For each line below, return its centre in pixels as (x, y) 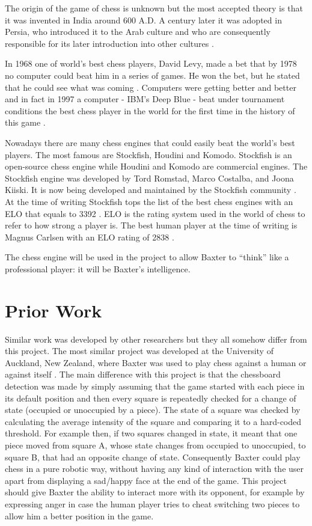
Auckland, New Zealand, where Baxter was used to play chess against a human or (156, 362)
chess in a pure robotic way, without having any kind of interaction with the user (154, 469)
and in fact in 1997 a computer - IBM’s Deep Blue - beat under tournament (145, 99)
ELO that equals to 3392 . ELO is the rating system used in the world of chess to (155, 213)
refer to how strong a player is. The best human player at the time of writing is (151, 225)
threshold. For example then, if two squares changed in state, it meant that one (151, 433)
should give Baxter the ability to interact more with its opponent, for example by (155, 492)
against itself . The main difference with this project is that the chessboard (143, 374)
